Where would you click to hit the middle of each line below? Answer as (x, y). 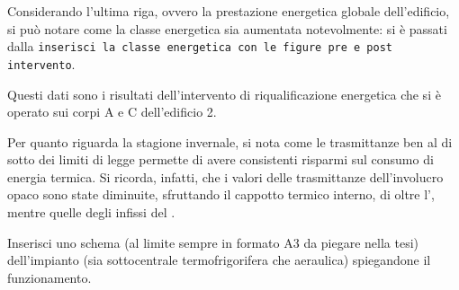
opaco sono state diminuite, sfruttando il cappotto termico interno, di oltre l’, (221, 194)
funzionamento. (49, 277)
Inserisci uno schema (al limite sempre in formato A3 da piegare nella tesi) (213, 242)
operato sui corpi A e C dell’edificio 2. (112, 112)
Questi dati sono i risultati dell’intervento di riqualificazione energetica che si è (224, 94)
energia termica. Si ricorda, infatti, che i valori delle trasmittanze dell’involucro (225, 176)
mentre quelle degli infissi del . (91, 212)
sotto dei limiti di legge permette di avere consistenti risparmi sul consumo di (220, 159)
